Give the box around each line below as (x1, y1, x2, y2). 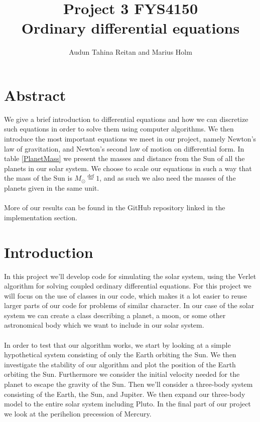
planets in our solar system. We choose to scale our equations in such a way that (4, 163, 252, 173)
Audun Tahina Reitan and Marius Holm (69, 47, 192, 57)
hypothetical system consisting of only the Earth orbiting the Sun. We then (4, 349, 236, 360)
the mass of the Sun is (4, 173, 72, 183)
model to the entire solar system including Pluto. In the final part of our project (4, 398, 251, 409)
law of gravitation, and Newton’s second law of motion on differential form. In (4, 143, 244, 154)
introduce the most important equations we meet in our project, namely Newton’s (4, 133, 256, 144)
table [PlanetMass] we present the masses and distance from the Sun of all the (4, 153, 245, 164)
